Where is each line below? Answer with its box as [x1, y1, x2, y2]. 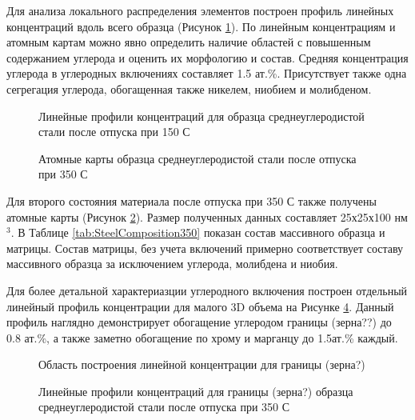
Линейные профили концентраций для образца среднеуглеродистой [38, 107, 365, 124]
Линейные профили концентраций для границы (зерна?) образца [38, 382, 353, 399]
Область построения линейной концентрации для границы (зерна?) [38, 356, 365, 373]
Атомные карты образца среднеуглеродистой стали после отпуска [38, 150, 357, 166]
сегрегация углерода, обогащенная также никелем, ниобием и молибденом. [6, 80, 372, 97]
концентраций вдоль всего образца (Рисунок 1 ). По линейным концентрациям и [6, 18, 396, 34]
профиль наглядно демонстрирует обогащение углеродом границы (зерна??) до [6, 314, 392, 330]
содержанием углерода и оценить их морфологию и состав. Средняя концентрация [6, 49, 409, 66]
